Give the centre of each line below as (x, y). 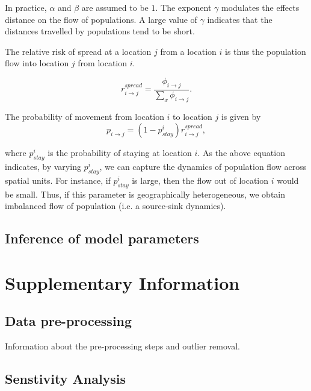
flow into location (37, 63)
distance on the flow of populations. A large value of (101, 19)
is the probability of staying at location (120, 153)
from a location (188, 51)
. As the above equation (241, 153)
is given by (241, 116)
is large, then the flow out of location (200, 180)
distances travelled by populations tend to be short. (100, 31)
